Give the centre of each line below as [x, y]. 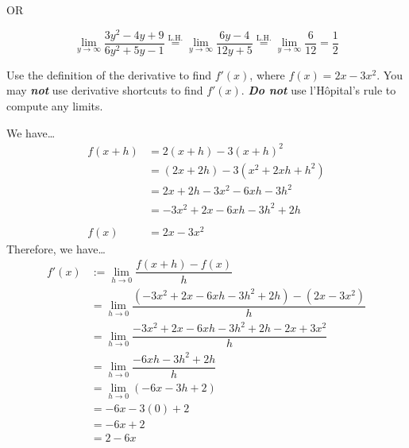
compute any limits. [55, 105]
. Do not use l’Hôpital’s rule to [318, 90]
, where [267, 74]
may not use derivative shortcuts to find [105, 90]
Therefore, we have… [56, 248]
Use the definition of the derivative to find [109, 74]
